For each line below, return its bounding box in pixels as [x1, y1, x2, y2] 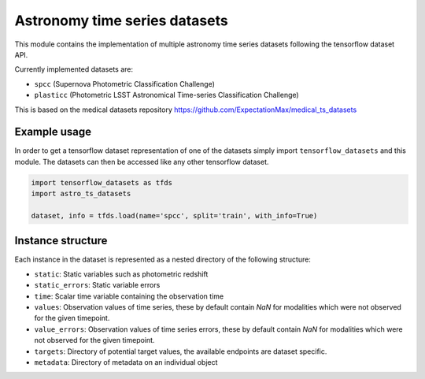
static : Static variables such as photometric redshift [34, 269, 209, 279]
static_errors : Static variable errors [34, 281, 161, 290]
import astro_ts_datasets [31, 189, 131, 199]
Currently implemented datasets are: [14, 65, 134, 74]
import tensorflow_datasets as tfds [31, 178, 173, 187]
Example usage [14, 125, 92, 139]
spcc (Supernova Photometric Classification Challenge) [34, 79, 216, 88]
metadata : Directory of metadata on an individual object [34, 357, 218, 366]
